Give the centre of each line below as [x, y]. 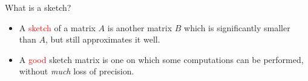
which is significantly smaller [237, 27]
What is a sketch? [38, 7]
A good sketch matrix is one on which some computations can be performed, [161, 59]
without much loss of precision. [77, 71]
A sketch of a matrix [57, 27]
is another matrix [140, 27]
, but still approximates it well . [103, 39]
